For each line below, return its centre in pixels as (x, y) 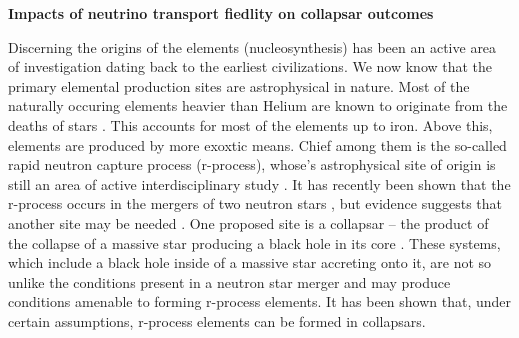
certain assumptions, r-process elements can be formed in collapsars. (217, 320)
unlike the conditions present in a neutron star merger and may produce (229, 281)
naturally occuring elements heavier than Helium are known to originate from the (258, 105)
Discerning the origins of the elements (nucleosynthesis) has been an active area (252, 46)
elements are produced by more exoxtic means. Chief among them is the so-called (257, 144)
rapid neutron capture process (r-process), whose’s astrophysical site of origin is (252, 164)
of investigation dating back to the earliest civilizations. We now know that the (250, 66)
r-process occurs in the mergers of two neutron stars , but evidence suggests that (255, 203)
